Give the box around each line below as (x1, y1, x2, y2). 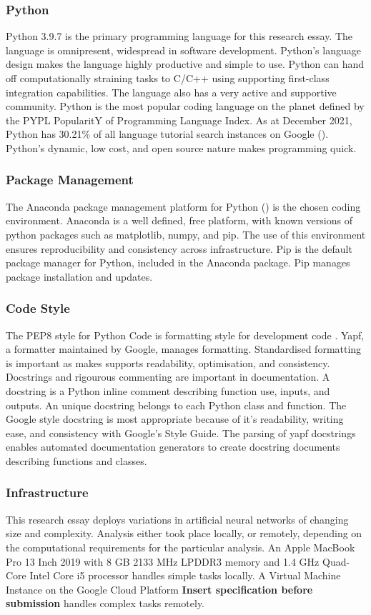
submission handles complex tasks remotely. (6, 596, 205, 611)
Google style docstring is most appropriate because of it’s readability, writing (6, 411, 344, 426)
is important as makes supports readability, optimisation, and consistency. (6, 355, 330, 370)
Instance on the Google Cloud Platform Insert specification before (6, 581, 313, 596)
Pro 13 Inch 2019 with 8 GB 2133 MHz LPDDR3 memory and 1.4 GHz (6, 554, 320, 569)
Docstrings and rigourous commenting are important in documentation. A (6, 369, 330, 384)
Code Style (6, 299, 70, 317)
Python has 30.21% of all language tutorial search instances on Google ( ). (6, 126, 329, 141)
